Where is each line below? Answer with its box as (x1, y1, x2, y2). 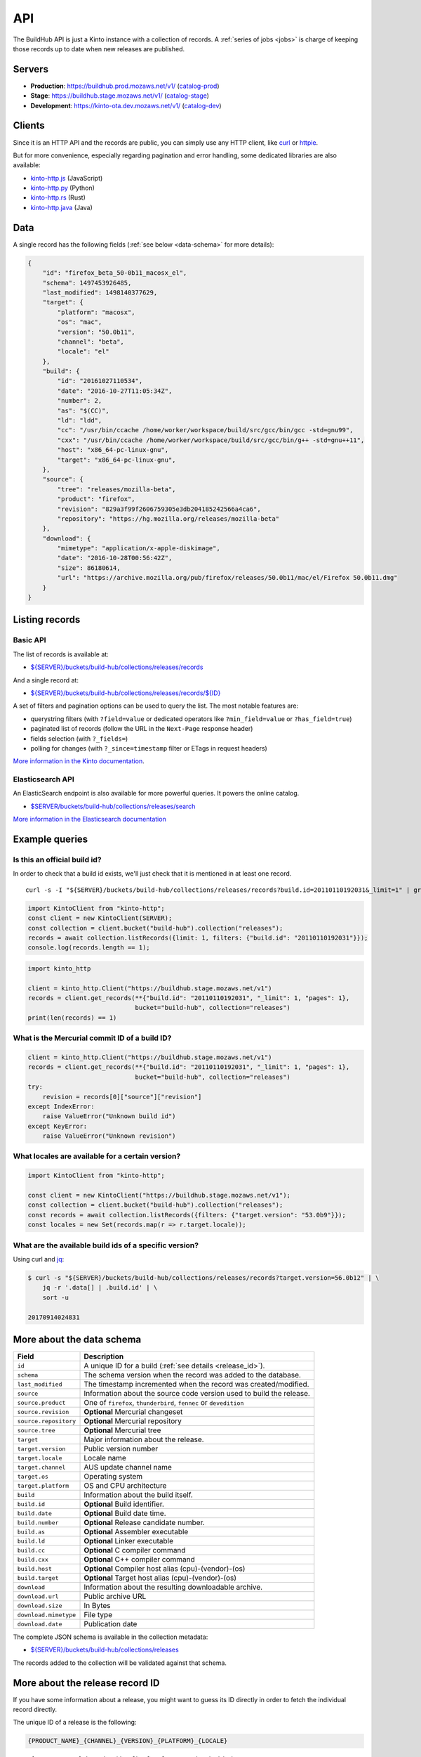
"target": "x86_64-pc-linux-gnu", (57, 455, 176, 464)
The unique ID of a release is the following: (13, 1718, 137, 1727)
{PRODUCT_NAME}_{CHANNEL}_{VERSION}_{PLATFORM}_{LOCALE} (27, 1737, 228, 1745)
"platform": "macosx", (57, 308, 136, 316)
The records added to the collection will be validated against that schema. (13, 1659, 227, 1667)
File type (83, 1610, 112, 1619)
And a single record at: (13, 675, 79, 685)
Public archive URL (83, 1592, 147, 1601)
